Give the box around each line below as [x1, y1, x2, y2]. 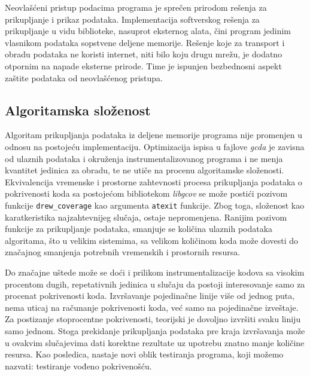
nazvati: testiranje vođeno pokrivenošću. [5, 359, 152, 372]
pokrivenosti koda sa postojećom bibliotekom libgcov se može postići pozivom [5, 187, 288, 200]
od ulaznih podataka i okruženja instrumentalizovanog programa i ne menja [5, 152, 283, 164]
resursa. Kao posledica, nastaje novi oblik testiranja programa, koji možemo [5, 348, 284, 360]
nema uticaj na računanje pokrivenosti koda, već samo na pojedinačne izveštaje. [5, 301, 299, 313]
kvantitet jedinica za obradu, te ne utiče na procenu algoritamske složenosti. [5, 164, 284, 176]
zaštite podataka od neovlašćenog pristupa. [5, 71, 163, 84]
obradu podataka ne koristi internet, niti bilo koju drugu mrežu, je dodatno [5, 48, 282, 60]
